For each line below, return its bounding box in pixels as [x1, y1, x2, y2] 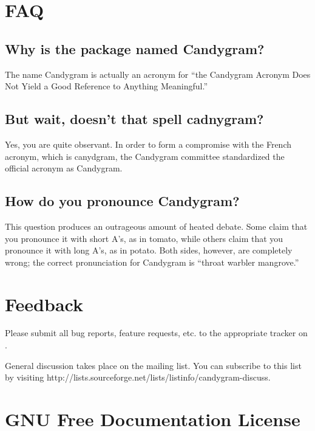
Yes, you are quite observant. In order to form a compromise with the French [5, 137, 292, 150]
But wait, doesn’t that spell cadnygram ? [5, 109, 264, 128]
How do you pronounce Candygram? [5, 191, 240, 210]
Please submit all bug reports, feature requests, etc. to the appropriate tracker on [5, 326, 308, 339]
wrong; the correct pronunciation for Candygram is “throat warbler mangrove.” [5, 255, 299, 268]
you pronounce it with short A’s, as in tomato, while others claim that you [5, 232, 283, 244]
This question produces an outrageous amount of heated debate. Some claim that [5, 219, 308, 232]
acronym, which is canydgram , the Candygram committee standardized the [5, 150, 285, 162]
